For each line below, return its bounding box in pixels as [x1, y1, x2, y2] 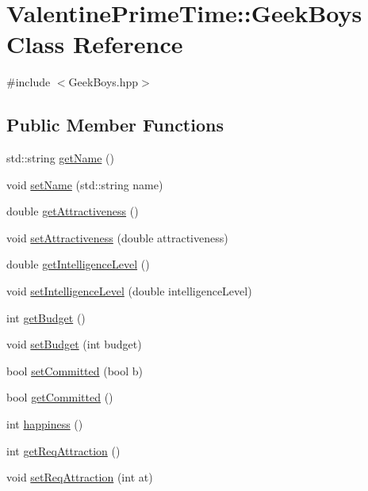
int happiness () [6, 416, 83, 432]
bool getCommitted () [6, 389, 113, 405]
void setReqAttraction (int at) [6, 469, 153, 485]
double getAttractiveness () [6, 203, 139, 219]
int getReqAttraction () [6, 442, 121, 459]
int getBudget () [6, 309, 86, 325]
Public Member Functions [6, 112, 224, 137]
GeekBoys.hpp [68, 74, 139, 90]
